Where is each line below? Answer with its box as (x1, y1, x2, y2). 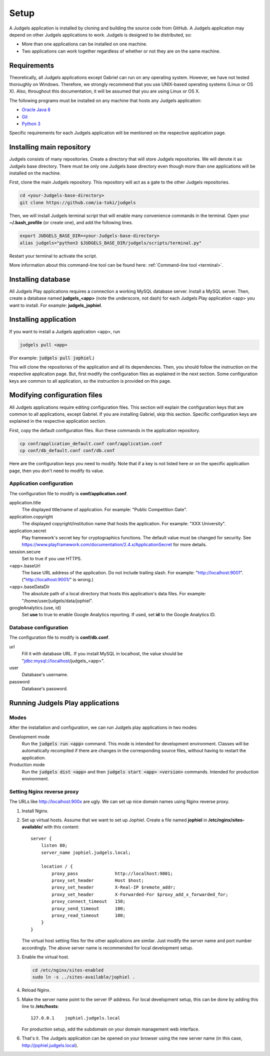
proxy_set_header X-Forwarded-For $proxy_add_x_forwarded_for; (51, 891, 228, 897)
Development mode (9, 733, 50, 740)
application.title (9, 500, 41, 506)
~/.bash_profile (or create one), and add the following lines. (9, 220, 133, 226)
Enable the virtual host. (21, 954, 69, 960)
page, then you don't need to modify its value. (9, 468, 104, 474)
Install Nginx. (21, 808, 49, 814)
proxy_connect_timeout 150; (51, 898, 126, 904)
